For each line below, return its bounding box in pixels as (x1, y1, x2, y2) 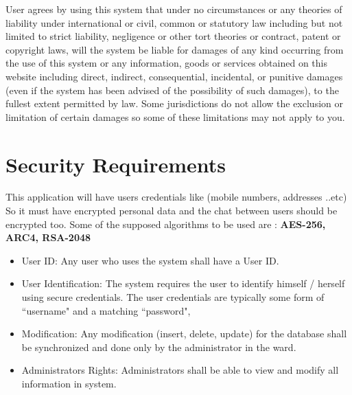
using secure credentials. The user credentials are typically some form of (21, 290, 325, 304)
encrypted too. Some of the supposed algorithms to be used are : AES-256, (5, 216, 326, 231)
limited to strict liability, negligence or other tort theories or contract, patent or (5, 29, 341, 43)
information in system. (21, 376, 117, 390)
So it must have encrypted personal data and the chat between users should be (5, 203, 338, 218)
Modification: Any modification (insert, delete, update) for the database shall (21, 326, 347, 341)
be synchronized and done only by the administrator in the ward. (21, 339, 296, 354)
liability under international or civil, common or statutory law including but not (5, 15, 343, 30)
